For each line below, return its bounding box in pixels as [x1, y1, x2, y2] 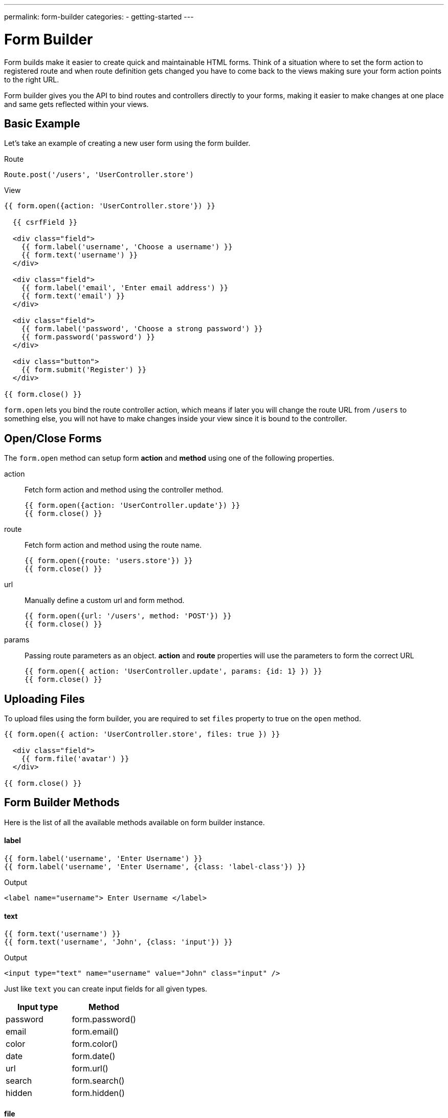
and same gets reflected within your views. [4, 99, 149, 109]
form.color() [72, 1039, 118, 1049]
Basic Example [4, 117, 80, 130]
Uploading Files [4, 692, 85, 705]
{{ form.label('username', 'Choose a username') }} [21, 243, 233, 251]
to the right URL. [4, 75, 59, 84]
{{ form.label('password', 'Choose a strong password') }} [21, 325, 263, 333]
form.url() [72, 1063, 108, 1074]
